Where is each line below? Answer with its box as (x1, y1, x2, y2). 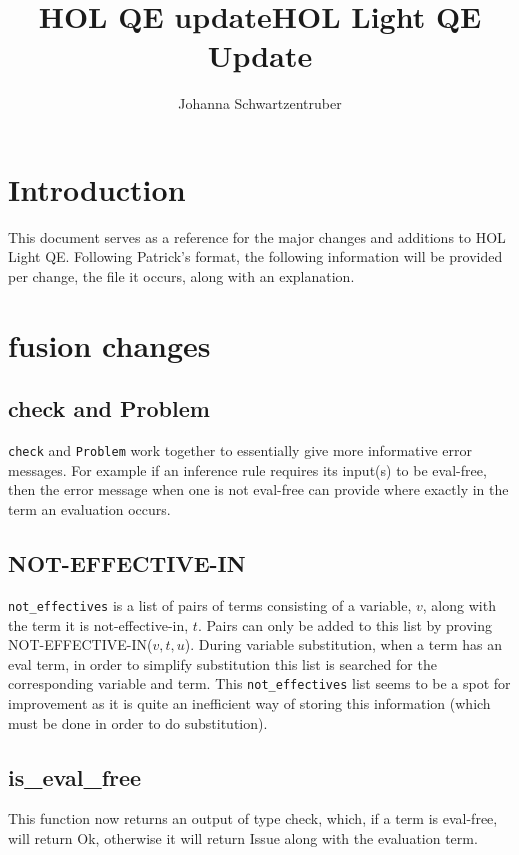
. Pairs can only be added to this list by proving (197, 614, 493, 635)
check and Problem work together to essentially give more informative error (8, 440, 472, 461)
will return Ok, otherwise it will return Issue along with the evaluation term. (8, 827, 478, 848)
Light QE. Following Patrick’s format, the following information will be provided (8, 246, 503, 267)
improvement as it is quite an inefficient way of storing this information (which (8, 692, 491, 713)
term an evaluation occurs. (8, 499, 171, 520)
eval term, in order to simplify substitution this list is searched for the (8, 653, 437, 674)
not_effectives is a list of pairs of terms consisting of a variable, (8, 594, 412, 615)
